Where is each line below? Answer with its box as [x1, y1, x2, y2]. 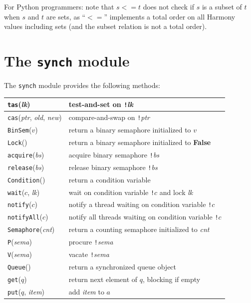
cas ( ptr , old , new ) [7, 112, 62, 122]
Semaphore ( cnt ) [7, 224, 55, 234]
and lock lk [159, 186, 193, 197]
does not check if [143, 1, 195, 11]
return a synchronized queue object [68, 261, 177, 271]
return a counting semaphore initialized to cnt [68, 224, 210, 234]
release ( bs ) [7, 161, 44, 172]
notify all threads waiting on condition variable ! [68, 211, 219, 222]
